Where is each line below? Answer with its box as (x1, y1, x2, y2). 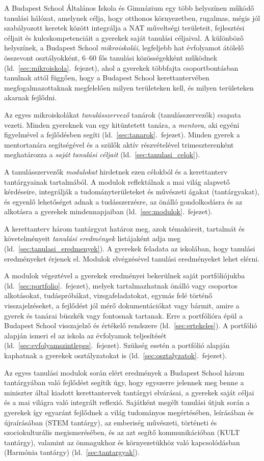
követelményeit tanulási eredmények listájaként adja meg (4, 233, 181, 244)
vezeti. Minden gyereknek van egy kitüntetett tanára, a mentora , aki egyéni (4, 119, 240, 130)
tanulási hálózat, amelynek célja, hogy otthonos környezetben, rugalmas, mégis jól (4, 12, 260, 23)
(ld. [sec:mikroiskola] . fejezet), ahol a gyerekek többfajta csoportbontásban (4, 62, 239, 73)
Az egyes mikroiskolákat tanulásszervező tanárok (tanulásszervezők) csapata (4, 109, 241, 120)
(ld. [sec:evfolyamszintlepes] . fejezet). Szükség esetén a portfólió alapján (4, 340, 230, 351)
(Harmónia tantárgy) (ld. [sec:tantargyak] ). (4, 447, 140, 457)
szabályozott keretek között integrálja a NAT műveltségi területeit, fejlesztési (4, 22, 245, 33)
